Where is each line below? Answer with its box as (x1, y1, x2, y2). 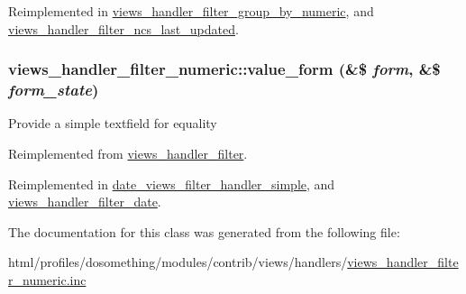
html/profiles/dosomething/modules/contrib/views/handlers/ (8, 253, 348, 271)
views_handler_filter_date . (8, 192, 161, 211)
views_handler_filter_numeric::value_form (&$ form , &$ (8, 58, 441, 80)
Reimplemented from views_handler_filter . (8, 143, 248, 162)
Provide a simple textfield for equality (8, 114, 217, 133)
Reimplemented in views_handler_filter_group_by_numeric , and (8, 2, 374, 20)
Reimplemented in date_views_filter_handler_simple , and (8, 174, 335, 193)
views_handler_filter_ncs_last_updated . (8, 19, 239, 38)
